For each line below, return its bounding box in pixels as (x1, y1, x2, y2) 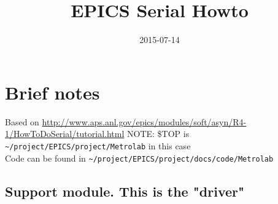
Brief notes (5, 79, 100, 104)
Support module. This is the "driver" (5, 181, 245, 200)
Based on (5, 115, 39, 128)
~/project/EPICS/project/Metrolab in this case (5, 139, 191, 152)
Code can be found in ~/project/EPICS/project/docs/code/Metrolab (5, 151, 274, 164)
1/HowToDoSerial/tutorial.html (5, 127, 125, 140)
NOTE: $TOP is (127, 127, 190, 140)
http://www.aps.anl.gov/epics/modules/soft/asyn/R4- (42, 115, 247, 128)
